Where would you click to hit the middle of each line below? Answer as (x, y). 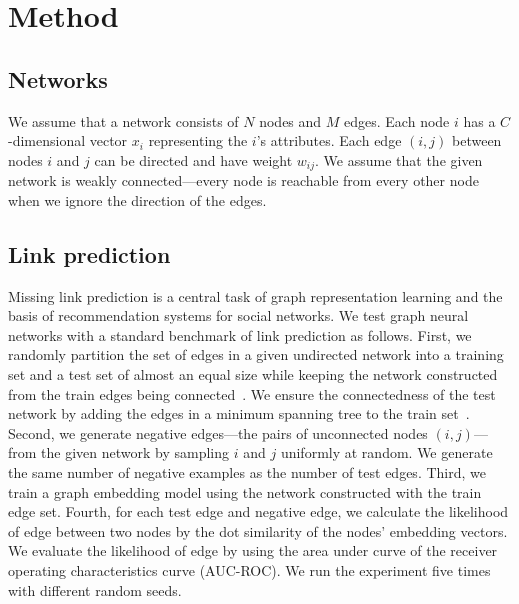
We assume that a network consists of (123, 120)
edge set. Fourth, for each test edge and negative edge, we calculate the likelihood (258, 511)
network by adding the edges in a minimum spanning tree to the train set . (239, 413)
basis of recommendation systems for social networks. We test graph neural (238, 315)
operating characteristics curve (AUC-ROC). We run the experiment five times (249, 569)
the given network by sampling (135, 452)
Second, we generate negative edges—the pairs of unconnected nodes (218, 432)
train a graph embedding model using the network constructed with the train (245, 491)
